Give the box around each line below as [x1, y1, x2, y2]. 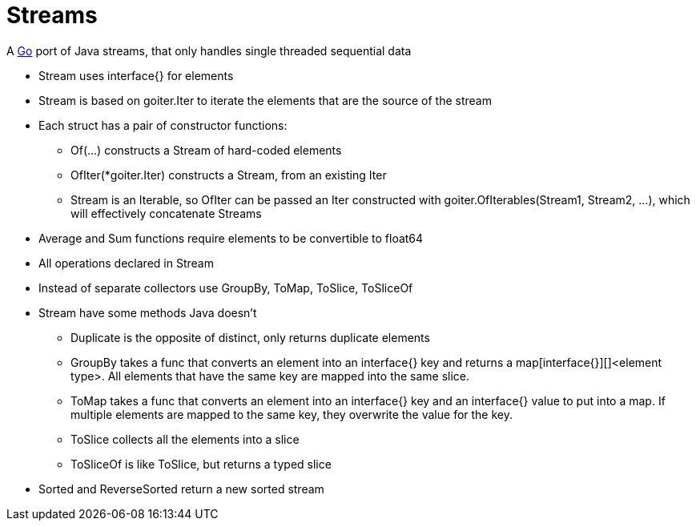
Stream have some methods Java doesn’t [38, 305, 257, 320]
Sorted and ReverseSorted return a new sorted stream [38, 481, 324, 496]
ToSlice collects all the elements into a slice [70, 432, 300, 446]
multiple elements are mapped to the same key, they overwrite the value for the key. [70, 407, 513, 421]
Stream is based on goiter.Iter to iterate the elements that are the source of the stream [38, 93, 492, 107]
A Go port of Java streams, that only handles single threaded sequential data [6, 43, 412, 58]
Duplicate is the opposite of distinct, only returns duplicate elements [70, 330, 430, 344]
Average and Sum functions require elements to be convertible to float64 [38, 231, 424, 245]
